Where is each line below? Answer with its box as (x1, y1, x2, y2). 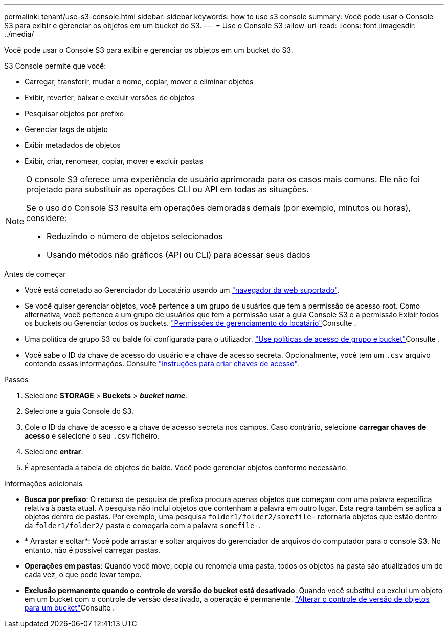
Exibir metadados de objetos (25, 141, 121, 149)
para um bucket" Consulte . (25, 603, 115, 612)
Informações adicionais (4, 479, 83, 488)
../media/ (4, 30, 34, 38)
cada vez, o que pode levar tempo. (25, 570, 142, 579)
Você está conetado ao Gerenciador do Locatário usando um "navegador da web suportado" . (25, 286, 340, 294)
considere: (26, 213, 67, 223)
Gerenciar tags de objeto (25, 125, 108, 134)
